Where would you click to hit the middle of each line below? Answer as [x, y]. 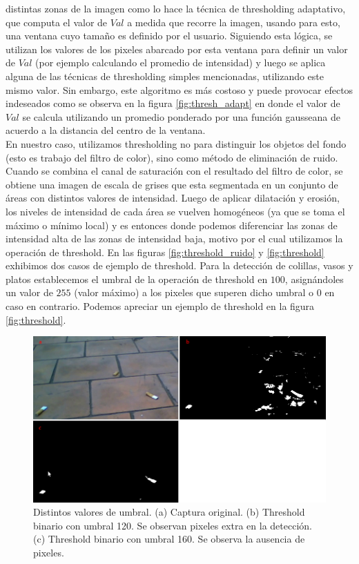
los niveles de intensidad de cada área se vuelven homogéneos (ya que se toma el [175, 211]
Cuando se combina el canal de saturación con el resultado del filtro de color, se [174, 171]
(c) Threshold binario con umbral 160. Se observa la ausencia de [169, 539]
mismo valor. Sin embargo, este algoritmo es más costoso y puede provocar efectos [179, 89]
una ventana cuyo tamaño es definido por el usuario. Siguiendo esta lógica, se [169, 36]
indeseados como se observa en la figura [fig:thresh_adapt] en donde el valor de [173, 103]
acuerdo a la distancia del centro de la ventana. [106, 130]
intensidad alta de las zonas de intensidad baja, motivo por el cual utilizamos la [174, 239]
